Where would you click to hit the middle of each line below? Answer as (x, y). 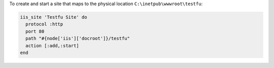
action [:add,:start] (53, 45)
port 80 (35, 31)
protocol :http (44, 24)
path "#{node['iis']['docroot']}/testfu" (78, 39)
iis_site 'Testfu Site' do (54, 17)
